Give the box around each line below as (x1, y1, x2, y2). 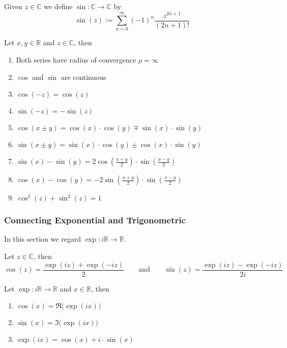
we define (44, 1, 73, 11)
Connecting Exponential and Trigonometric (4, 214, 186, 226)
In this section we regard (4, 234, 81, 244)
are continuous (61, 71, 106, 82)
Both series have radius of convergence (16, 54, 136, 65)
